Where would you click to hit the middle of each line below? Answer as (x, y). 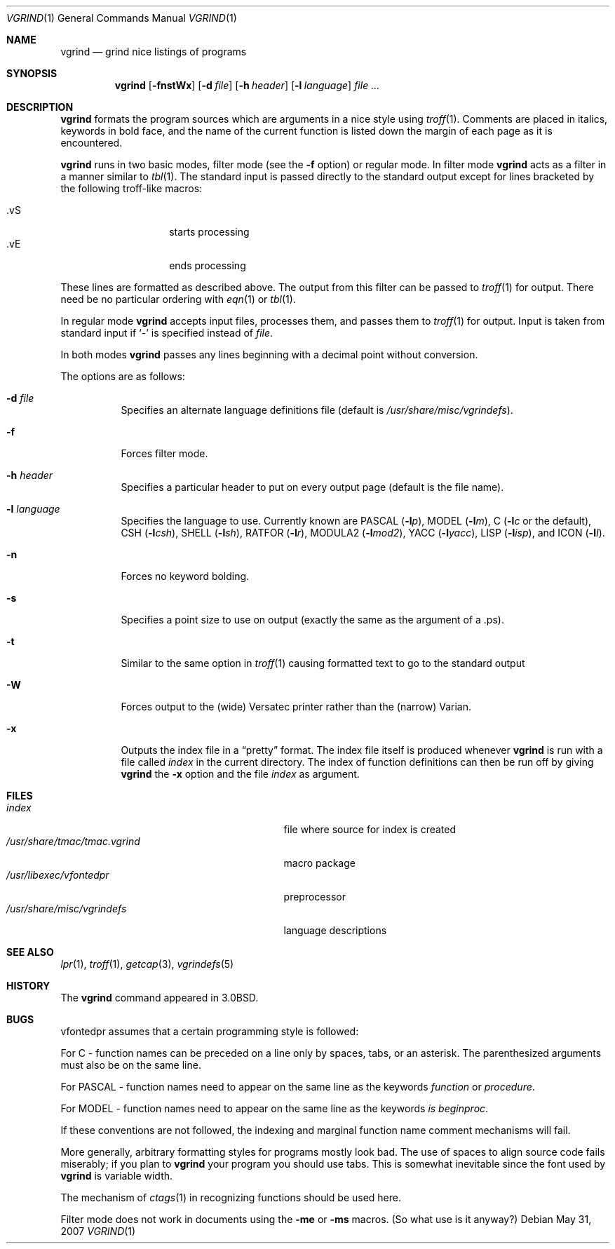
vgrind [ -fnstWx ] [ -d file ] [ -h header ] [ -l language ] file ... (247, 85)
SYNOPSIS (32, 73)
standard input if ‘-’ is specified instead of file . (167, 333)
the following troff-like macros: (131, 188)
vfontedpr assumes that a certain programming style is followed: (210, 1031)
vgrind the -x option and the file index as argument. (240, 774)
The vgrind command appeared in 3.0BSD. (160, 998)
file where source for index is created (370, 829)
